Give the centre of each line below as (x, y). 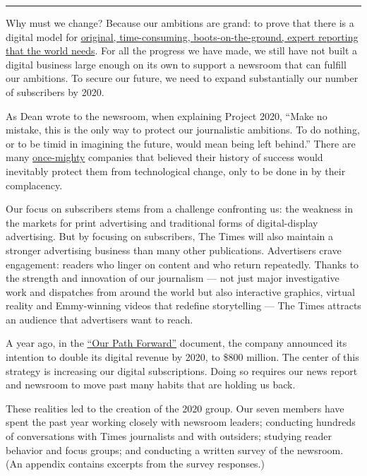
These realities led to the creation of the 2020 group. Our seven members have (175, 408)
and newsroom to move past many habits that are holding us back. (151, 385)
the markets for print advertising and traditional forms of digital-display (162, 222)
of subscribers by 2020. (55, 91)
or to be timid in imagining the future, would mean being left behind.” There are (181, 143)
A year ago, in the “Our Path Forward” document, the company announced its (176, 343)
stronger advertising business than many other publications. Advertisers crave (174, 250)
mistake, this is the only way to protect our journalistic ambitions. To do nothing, (183, 130)
